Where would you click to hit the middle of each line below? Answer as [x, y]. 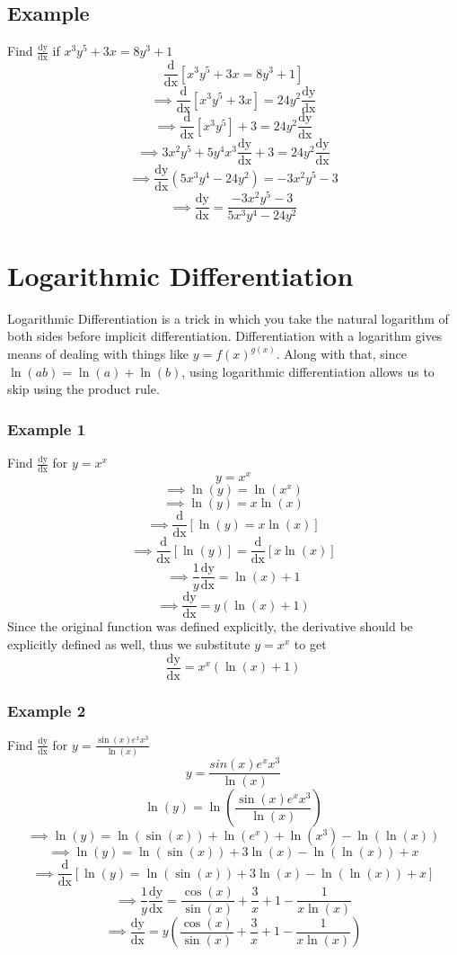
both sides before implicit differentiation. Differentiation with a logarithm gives [225, 336]
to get [310, 643]
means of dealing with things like [98, 354]
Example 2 [47, 710]
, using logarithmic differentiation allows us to [308, 371]
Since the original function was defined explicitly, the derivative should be [210, 626]
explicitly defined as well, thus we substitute [129, 643]
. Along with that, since [341, 354]
